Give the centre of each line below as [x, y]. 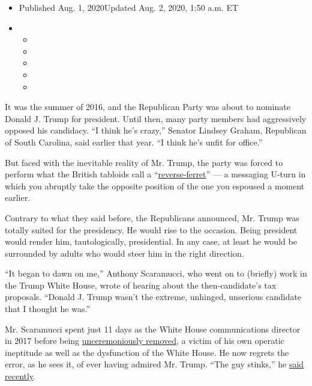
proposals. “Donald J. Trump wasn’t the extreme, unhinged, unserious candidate [153, 297]
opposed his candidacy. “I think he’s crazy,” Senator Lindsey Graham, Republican [156, 130]
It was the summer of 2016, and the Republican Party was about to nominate [148, 107]
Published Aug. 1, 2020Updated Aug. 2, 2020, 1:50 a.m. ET [129, 7]
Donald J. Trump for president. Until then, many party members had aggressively [156, 118]
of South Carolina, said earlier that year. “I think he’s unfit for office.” [134, 142]
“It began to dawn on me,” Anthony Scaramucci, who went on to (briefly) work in [156, 273]
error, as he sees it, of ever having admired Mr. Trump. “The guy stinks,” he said [154, 364]
